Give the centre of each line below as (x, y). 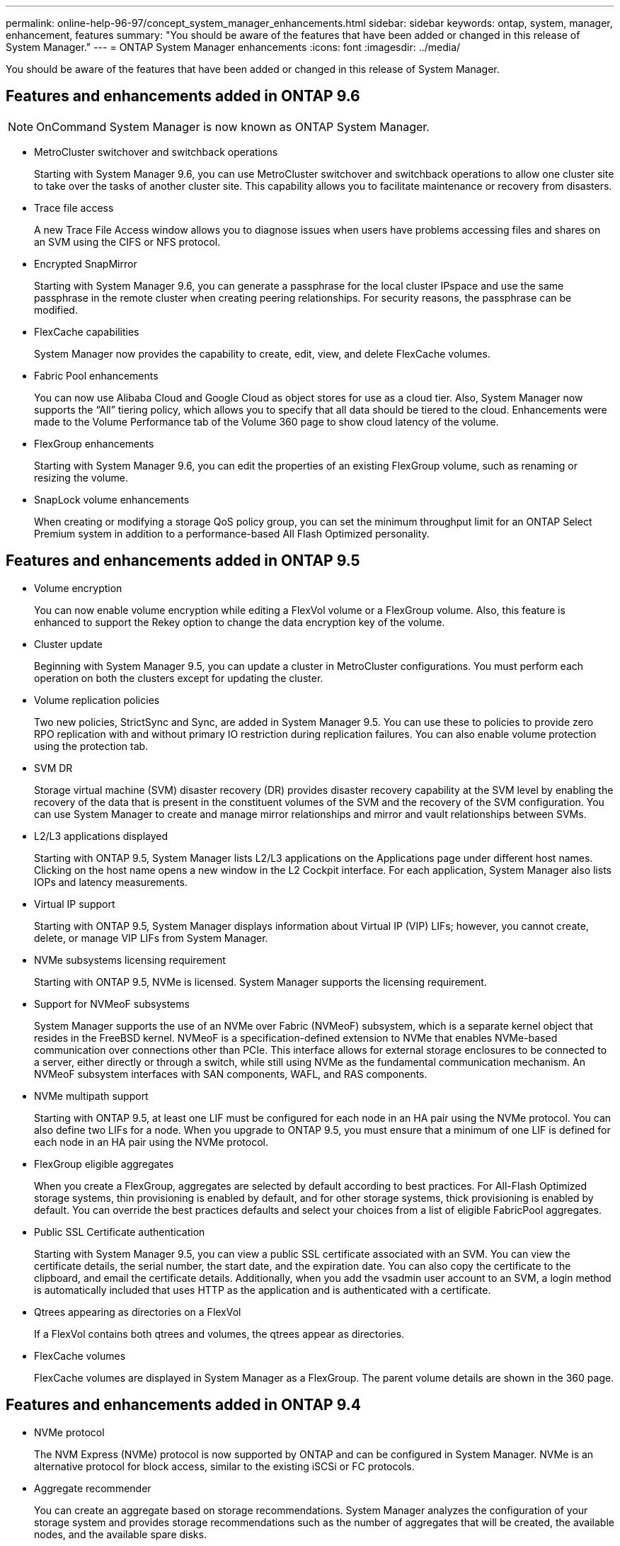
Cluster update (68, 644)
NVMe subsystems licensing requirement (130, 960)
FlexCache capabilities (87, 331)
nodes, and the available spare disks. (120, 1534)
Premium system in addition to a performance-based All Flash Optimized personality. (232, 533)
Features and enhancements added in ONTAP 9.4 (183, 1405)
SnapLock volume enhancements (112, 499)
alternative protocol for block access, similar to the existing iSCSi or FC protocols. (224, 1466)
